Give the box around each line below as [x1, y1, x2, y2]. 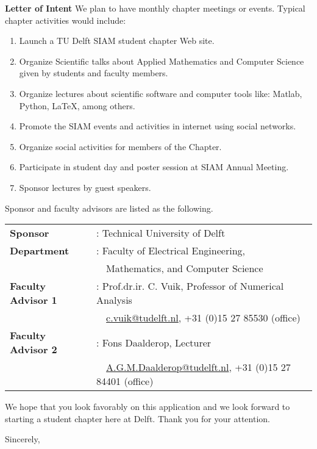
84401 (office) [96, 374, 154, 389]
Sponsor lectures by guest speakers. [19, 181, 151, 193]
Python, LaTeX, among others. [19, 99, 135, 112]
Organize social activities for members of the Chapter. [19, 140, 222, 153]
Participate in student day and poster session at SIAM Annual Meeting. [19, 160, 289, 173]
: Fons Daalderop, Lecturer [96, 335, 212, 350]
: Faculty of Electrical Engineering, [96, 243, 245, 258]
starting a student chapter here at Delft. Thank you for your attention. [5, 412, 270, 425]
